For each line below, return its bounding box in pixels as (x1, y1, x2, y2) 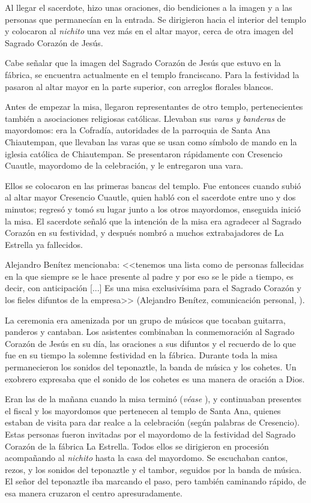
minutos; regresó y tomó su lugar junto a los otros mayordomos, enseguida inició (5, 202, 301, 215)
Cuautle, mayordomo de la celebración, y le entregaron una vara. (5, 159, 243, 172)
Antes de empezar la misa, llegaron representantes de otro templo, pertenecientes (5, 100, 303, 113)
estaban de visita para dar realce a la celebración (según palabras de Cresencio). (5, 416, 300, 429)
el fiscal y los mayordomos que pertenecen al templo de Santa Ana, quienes (5, 404, 281, 417)
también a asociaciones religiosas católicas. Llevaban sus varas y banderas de (5, 112, 286, 124)
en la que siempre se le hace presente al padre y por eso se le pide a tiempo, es (5, 270, 294, 282)
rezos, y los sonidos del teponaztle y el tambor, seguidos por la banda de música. (5, 463, 302, 475)
